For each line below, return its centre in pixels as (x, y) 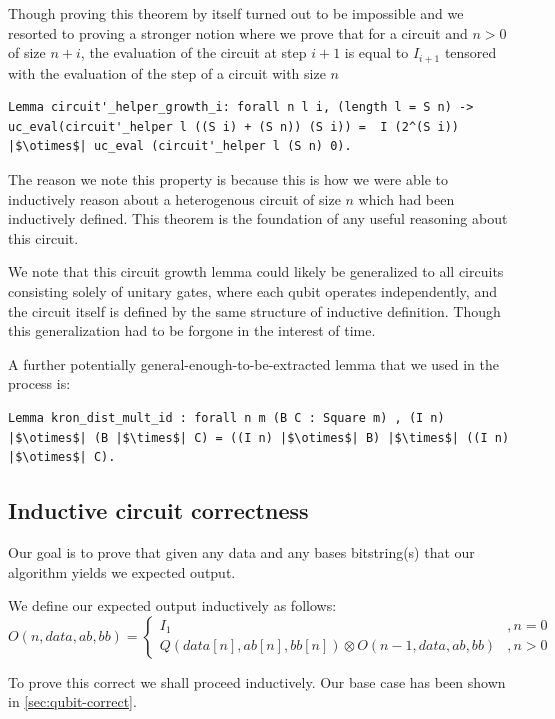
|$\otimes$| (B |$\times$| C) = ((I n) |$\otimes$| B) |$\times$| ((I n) (259, 437)
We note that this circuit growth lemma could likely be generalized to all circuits (256, 271)
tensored (470, 52)
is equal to (376, 52)
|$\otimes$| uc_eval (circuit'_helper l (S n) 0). (180, 146)
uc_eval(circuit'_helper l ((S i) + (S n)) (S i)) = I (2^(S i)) (234, 126)
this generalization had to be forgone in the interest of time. (192, 330)
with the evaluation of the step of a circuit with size (167, 72)
